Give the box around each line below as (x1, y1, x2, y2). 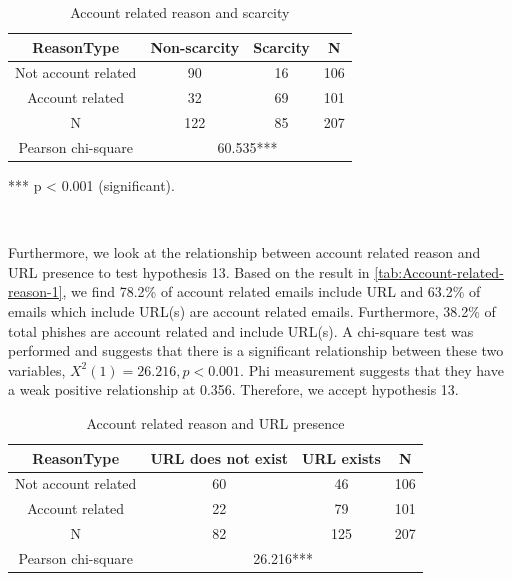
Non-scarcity (150, 36, 240, 57)
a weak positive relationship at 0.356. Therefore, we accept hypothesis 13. (8, 379, 459, 400)
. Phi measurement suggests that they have (240, 359, 504, 380)
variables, (8, 359, 66, 380)
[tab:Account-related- (374, 261, 504, 282)
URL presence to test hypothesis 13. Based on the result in (8, 261, 370, 282)
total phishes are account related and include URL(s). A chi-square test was (8, 320, 474, 341)
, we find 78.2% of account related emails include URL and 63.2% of (62, 281, 481, 302)
